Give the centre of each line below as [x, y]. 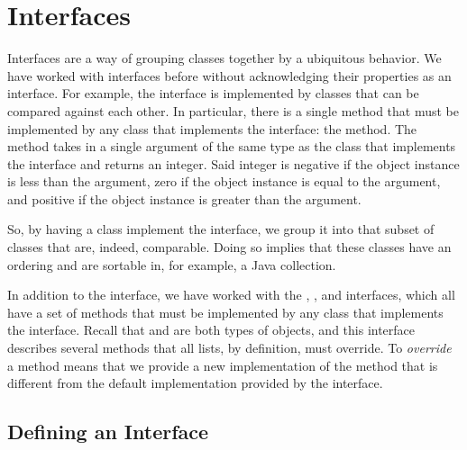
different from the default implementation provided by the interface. [195, 383]
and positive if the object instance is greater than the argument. [184, 198]
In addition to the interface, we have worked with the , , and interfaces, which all [231, 295]
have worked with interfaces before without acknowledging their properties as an [229, 75]
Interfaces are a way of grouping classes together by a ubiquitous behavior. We [224, 58]
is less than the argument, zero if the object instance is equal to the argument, [224, 181]
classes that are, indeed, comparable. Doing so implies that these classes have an [229, 247]
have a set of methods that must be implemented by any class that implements [225, 312]
